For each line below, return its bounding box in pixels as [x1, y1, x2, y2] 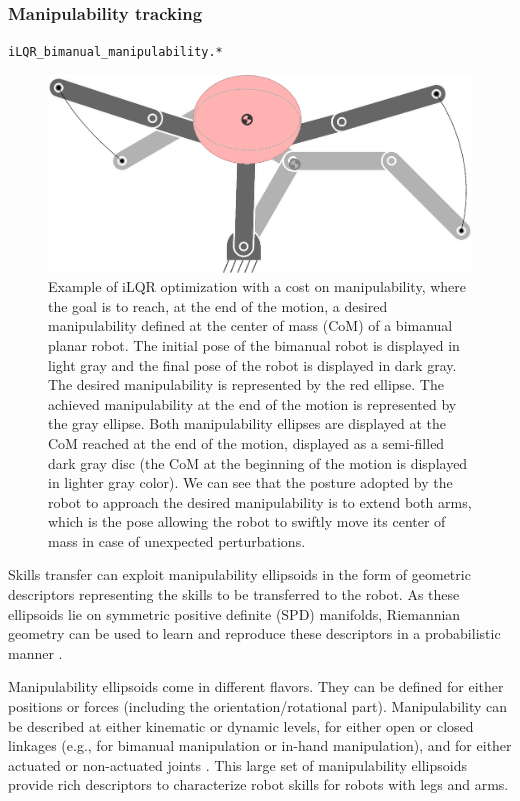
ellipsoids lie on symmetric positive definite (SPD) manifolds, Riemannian [8, 603, 461, 624]
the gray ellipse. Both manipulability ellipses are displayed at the [48, 413, 447, 434]
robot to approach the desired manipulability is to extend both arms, [48, 491, 472, 512]
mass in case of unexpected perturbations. [48, 530, 306, 551]
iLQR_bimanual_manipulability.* [8, 45, 223, 60]
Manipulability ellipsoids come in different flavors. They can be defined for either [8, 676, 504, 697]
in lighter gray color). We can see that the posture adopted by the [48, 472, 453, 493]
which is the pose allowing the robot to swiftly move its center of [48, 511, 446, 532]
